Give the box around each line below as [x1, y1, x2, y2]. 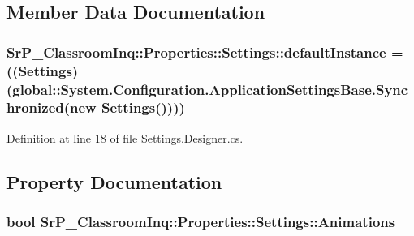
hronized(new [6, 97, 97, 118]
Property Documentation [6, 169, 222, 194]
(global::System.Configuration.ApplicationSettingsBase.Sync [6, 79, 408, 99]
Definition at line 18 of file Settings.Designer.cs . [6, 129, 244, 146]
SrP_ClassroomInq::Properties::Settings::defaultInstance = [6, 41, 403, 62]
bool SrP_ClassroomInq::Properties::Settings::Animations [6, 212, 395, 232]
